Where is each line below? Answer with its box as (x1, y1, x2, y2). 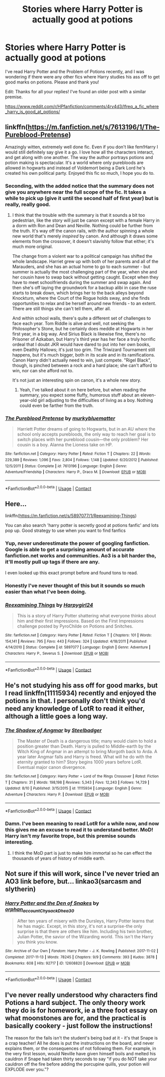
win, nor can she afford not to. (12, 368, 74, 374)
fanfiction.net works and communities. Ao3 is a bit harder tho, (5, 552, 156, 559)
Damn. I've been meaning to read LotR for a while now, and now (5, 820, 160, 827)
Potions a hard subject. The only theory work (5, 998, 146, 1007)
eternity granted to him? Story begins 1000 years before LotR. (17, 759, 142, 765)
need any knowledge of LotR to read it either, (5, 704, 145, 713)
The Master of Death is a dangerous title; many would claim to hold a (17, 738, 157, 744)
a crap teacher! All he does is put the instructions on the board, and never (5, 1040, 155, 1046)
